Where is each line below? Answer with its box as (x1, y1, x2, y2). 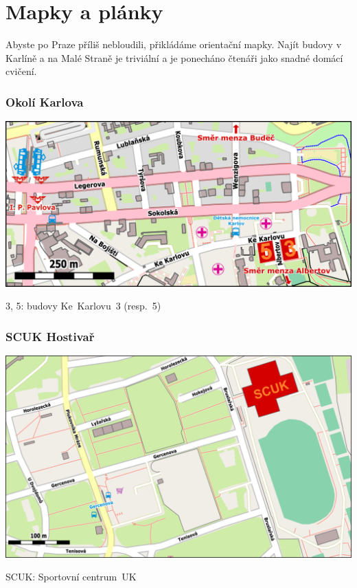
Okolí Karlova (5, 93, 84, 110)
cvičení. (5, 64, 37, 78)
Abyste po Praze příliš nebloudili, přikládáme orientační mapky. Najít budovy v (5, 37, 342, 52)
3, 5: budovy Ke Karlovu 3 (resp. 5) (5, 298, 161, 313)
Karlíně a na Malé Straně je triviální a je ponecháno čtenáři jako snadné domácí (5, 50, 343, 65)
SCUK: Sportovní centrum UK (5, 569, 137, 584)
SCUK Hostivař (5, 327, 95, 345)
